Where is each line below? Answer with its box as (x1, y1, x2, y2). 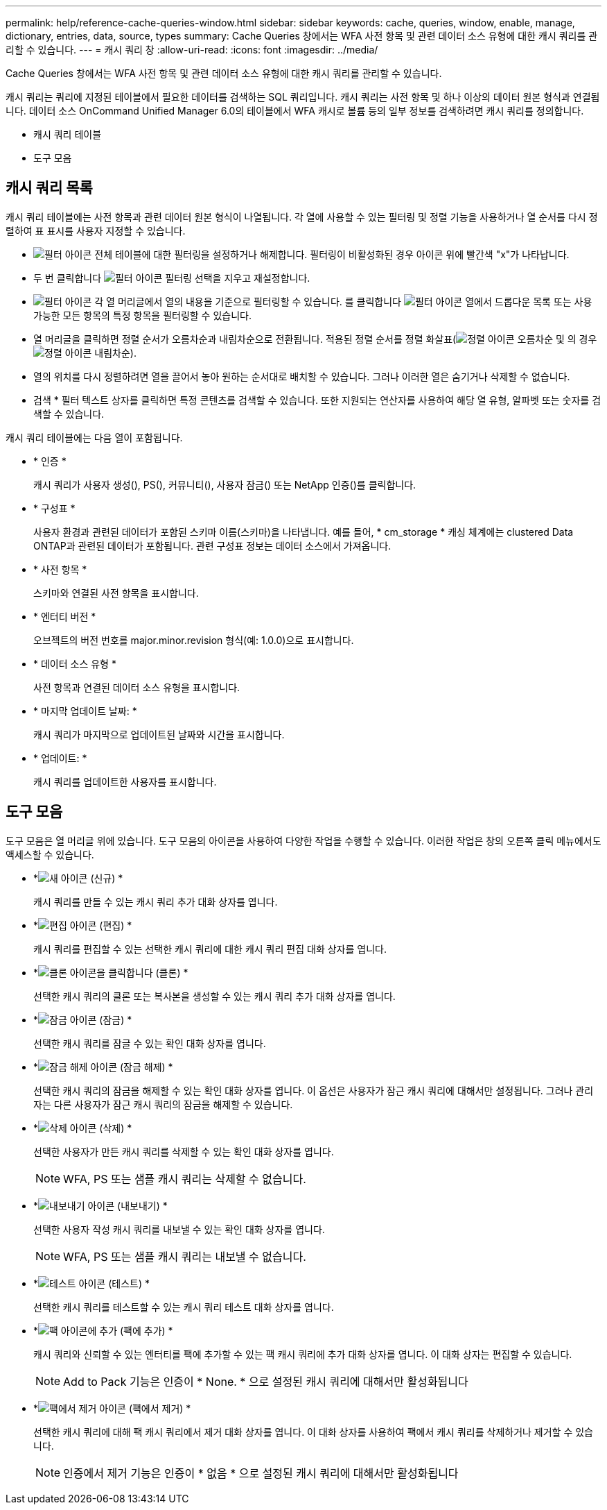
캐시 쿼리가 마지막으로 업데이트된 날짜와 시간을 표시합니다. (33, 728, 285, 740)
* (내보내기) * (33, 1199, 168, 1212)
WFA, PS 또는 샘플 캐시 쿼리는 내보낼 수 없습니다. (63, 1249, 306, 1264)
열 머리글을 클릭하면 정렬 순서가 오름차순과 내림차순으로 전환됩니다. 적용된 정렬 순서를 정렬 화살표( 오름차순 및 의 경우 (33, 332, 597, 345)
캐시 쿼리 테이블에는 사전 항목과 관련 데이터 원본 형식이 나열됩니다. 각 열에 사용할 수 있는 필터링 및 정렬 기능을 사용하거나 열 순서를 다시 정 (6, 210, 598, 223)
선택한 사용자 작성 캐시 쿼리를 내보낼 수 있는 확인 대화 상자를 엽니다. (33, 1223, 325, 1235)
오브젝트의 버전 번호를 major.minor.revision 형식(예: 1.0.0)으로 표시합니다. (33, 634, 354, 646)
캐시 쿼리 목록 (6, 179, 93, 197)
